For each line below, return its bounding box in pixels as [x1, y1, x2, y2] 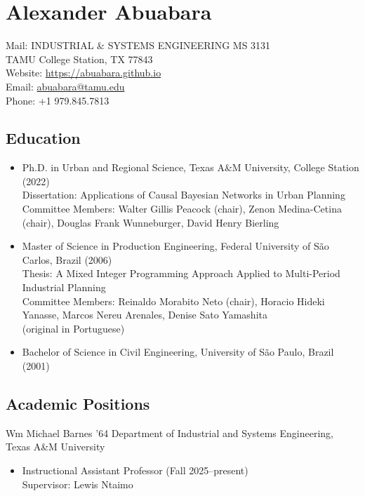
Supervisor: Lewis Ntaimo [22, 476, 133, 491]
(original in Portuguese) [22, 321, 125, 335]
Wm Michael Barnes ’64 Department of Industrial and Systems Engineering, [6, 425, 333, 440]
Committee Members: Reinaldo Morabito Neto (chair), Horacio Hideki [22, 293, 325, 308]
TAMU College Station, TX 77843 [6, 51, 153, 66]
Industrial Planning [22, 280, 106, 295]
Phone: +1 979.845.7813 [6, 93, 109, 107]
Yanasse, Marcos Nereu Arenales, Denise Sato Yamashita [22, 307, 267, 322]
